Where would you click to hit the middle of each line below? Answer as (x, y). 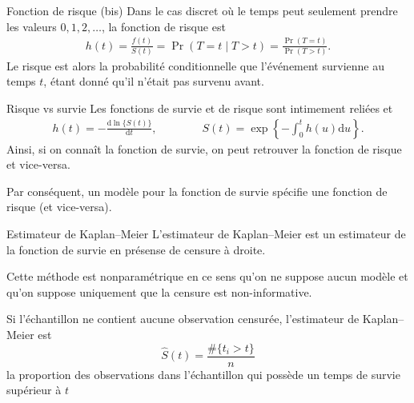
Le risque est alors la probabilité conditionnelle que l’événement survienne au (195, 65)
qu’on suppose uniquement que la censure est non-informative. (159, 291)
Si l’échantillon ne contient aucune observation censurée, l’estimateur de (183, 319)
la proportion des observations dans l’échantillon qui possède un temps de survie (203, 374)
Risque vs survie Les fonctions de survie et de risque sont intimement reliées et (200, 108)
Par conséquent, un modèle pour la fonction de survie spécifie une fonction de (197, 191)
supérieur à (34, 390)
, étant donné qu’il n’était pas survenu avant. (154, 81)
